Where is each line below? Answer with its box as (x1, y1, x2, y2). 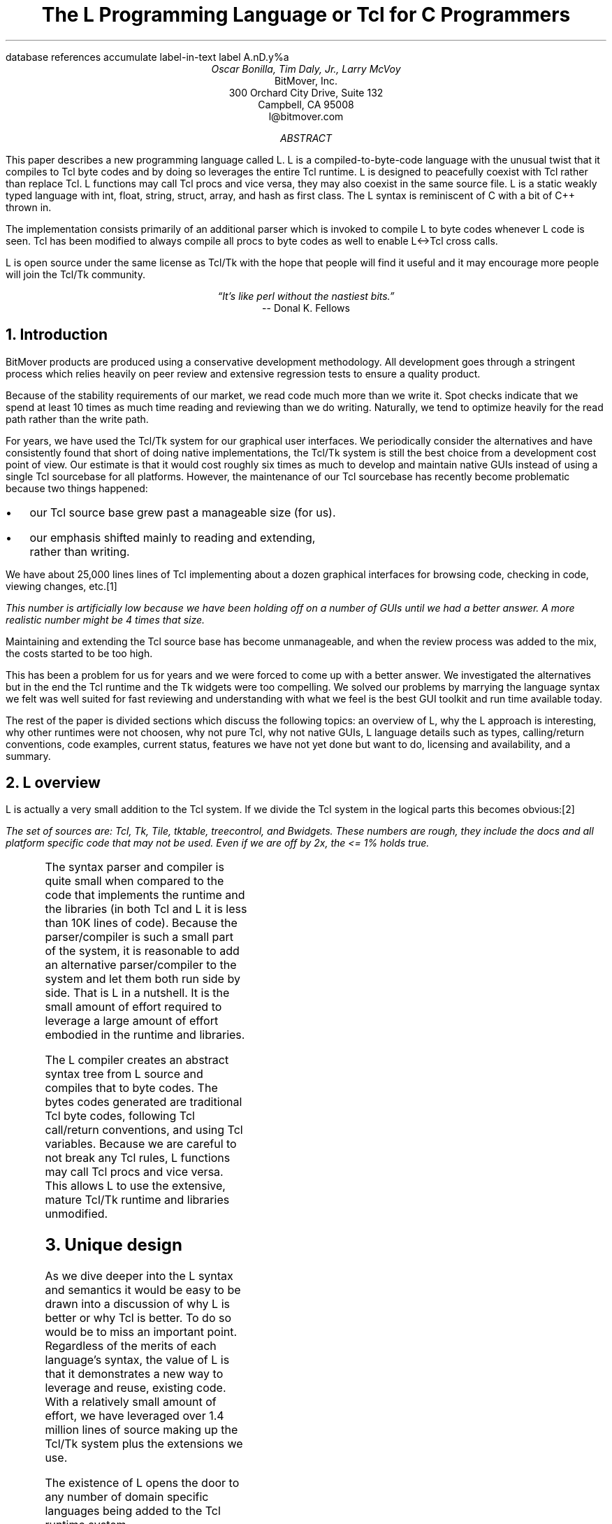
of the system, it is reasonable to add (45, 944, 240, 958)
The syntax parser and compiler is (45, 860, 224, 875)
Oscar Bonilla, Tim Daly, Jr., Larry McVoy (211, 62, 401, 75)
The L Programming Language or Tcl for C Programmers (41, 3, 571, 27)
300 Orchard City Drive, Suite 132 (228, 86, 384, 99)
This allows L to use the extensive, (45, 1179, 226, 1193)
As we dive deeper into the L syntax (45, 1269, 233, 1284)
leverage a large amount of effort (45, 1014, 219, 1028)
